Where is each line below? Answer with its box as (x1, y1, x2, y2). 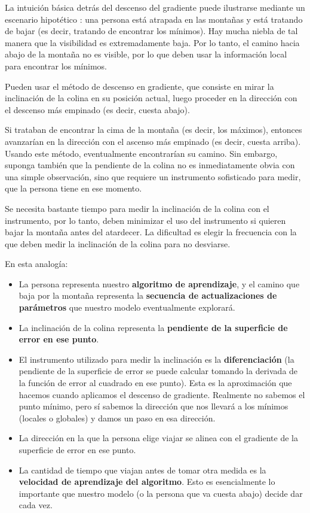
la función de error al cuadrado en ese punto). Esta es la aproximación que (19, 377, 292, 389)
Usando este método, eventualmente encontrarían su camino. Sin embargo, (5, 147, 278, 159)
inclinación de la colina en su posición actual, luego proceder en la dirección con (5, 92, 297, 104)
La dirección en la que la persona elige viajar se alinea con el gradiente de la (19, 432, 298, 444)
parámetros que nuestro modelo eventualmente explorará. (19, 301, 235, 314)
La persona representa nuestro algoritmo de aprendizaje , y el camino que (19, 277, 300, 290)
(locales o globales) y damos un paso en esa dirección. (19, 411, 216, 424)
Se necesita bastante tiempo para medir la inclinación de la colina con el (5, 202, 269, 214)
